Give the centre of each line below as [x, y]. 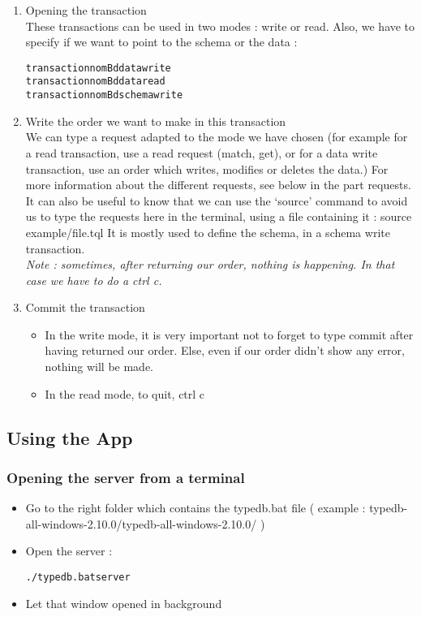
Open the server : [69, 551]
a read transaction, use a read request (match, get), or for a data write [202, 152]
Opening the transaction [86, 10]
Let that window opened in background [124, 603]
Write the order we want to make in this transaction [156, 121]
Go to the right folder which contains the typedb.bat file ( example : [195, 508]
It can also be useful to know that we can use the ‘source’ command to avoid [217, 200]
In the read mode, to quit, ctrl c [125, 393]
